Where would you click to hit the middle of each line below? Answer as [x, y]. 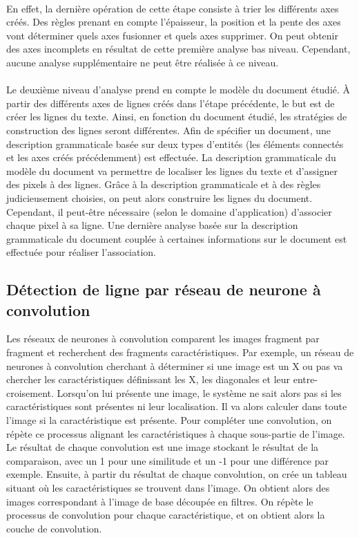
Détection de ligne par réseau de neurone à [164, 289]
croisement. [30, 392]
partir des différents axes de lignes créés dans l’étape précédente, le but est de [171, 103]
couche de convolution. [54, 528]
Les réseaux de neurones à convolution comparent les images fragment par [163, 338]
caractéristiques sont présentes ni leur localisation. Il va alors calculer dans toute [177, 406]
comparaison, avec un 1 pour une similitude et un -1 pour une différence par [168, 460]
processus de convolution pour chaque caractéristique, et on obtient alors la [166, 515]
